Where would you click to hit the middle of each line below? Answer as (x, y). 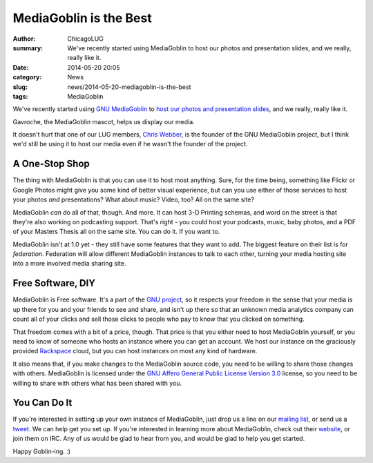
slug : (20, 87)
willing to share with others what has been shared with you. (97, 383)
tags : (20, 96)
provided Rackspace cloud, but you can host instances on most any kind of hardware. (135, 351)
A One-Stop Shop (51, 164)
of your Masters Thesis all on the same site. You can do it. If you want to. (116, 232)
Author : (24, 39)
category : (27, 77)
